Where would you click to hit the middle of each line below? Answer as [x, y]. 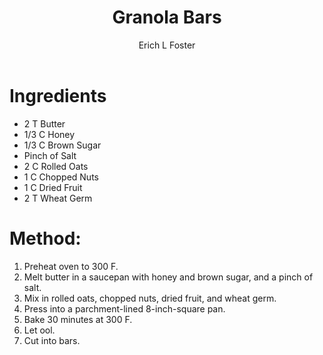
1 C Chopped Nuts [61, 177]
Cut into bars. [52, 340]
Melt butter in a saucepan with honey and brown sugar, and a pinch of [168, 277]
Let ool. [39, 330]
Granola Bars [167, 17]
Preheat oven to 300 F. [71, 266]
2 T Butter [44, 123]
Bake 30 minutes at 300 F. [78, 319]
